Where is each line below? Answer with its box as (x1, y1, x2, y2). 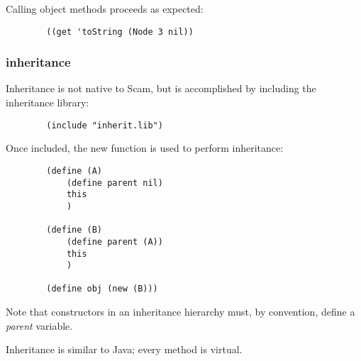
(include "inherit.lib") (46, 120, 163, 130)
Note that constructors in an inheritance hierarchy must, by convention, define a (6, 304, 355, 319)
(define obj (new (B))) (46, 284, 158, 294)
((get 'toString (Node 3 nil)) (46, 26, 194, 37)
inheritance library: (6, 95, 89, 110)
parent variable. (6, 318, 73, 333)
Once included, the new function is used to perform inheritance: (6, 140, 284, 155)
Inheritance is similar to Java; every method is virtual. (6, 342, 243, 357)
